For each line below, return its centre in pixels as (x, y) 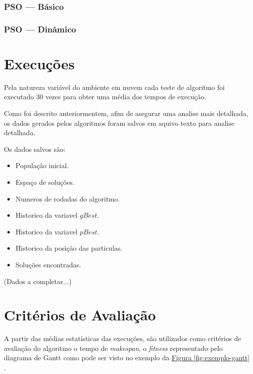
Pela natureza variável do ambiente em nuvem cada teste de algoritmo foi (114, 87)
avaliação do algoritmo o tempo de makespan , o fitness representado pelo (113, 348)
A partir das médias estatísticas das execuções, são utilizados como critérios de (123, 338)
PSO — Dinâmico (40, 29)
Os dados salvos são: (35, 149)
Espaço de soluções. (45, 182)
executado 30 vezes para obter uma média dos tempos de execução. (105, 97)
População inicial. (42, 165)
